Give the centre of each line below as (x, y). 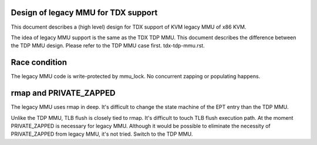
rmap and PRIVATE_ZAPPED (63, 93)
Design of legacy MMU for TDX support (84, 13)
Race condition (39, 62)
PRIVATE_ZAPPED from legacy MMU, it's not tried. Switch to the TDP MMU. (102, 134)
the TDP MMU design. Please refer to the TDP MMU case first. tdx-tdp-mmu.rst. (108, 46)
